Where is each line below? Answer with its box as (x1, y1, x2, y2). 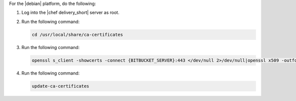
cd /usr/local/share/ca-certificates (32, 32, 123, 37)
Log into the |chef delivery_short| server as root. (21, 10, 119, 16)
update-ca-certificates (32, 83, 90, 89)
